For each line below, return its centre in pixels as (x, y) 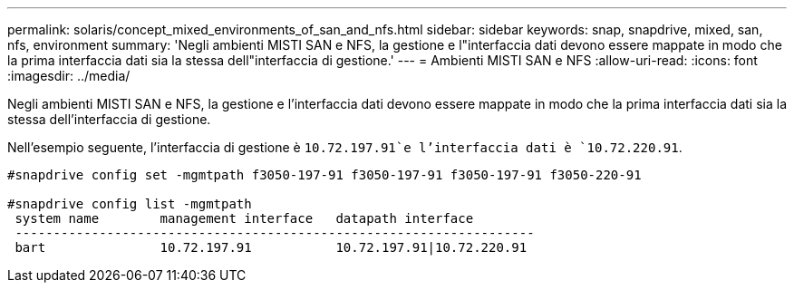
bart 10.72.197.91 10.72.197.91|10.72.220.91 (271, 247)
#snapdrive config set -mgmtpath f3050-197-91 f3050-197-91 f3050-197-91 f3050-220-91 (324, 175)
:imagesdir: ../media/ (69, 76)
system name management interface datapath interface (244, 218)
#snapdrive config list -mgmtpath (130, 204)
